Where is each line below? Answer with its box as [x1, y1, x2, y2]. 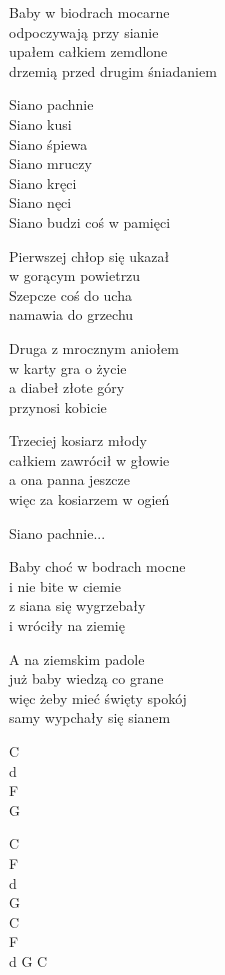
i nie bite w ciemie [9, 575, 121, 596]
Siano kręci [9, 172, 77, 193]
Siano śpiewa [9, 133, 88, 154]
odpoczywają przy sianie [9, 21, 159, 42]
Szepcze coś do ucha [9, 284, 132, 305]
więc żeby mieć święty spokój [9, 687, 187, 708]
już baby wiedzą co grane [9, 668, 164, 689]
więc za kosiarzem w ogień [9, 489, 170, 510]
